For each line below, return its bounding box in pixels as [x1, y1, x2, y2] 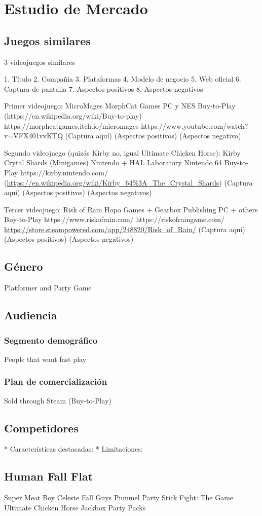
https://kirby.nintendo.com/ [20, 167, 108, 177]
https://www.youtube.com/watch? [141, 120, 248, 131]
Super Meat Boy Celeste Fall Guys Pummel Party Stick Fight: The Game [4, 492, 234, 503]
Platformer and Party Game [4, 282, 92, 293]
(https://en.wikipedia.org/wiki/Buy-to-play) [4, 110, 142, 121]
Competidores [4, 420, 79, 435]
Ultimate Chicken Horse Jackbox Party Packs [4, 502, 146, 512]
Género [4, 259, 43, 274]
